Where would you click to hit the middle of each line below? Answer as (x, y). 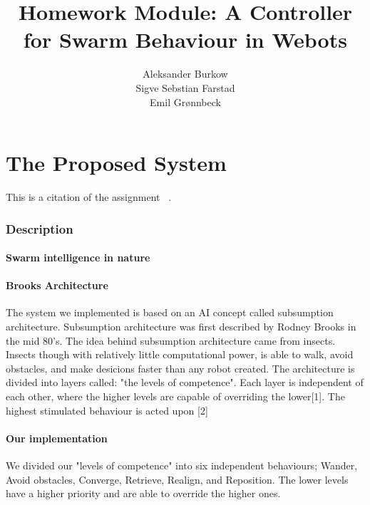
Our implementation (57, 438)
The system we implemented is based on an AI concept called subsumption (170, 312)
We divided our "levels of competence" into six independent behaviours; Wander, (182, 465)
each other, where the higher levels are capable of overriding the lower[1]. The (175, 396)
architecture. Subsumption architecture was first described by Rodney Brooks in (181, 327)
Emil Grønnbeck (185, 101)
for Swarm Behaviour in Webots (185, 40)
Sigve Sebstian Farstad (185, 87)
